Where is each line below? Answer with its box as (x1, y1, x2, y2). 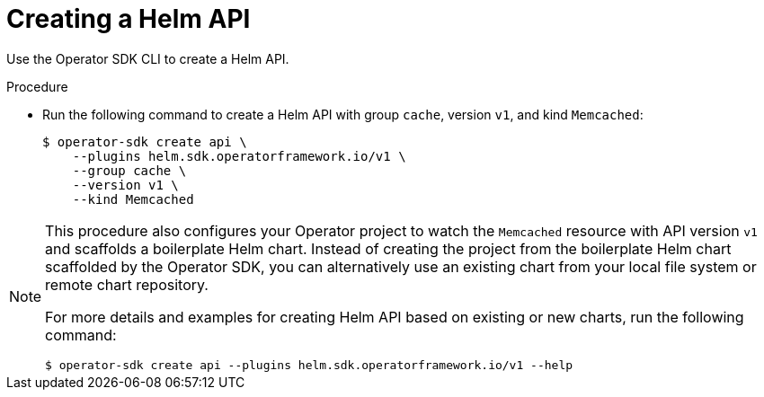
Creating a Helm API (6, 4, 251, 34)
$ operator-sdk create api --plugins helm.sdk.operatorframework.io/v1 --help (45, 357, 573, 372)
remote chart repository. (45, 275, 209, 294)
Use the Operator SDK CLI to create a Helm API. (6, 50, 289, 66)
